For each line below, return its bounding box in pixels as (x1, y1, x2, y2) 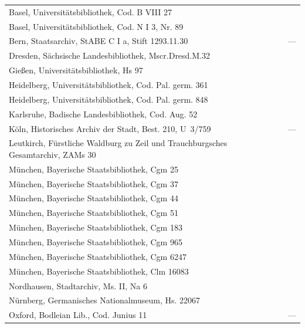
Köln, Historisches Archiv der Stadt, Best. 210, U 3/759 (9, 122, 211, 134)
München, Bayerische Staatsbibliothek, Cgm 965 (9, 236, 182, 248)
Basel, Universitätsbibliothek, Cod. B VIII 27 (9, 5, 172, 18)
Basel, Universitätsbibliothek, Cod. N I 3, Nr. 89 (9, 20, 184, 32)
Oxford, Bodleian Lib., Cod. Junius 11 (9, 309, 147, 321)
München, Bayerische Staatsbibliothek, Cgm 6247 (9, 250, 187, 262)
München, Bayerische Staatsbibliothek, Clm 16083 (9, 265, 189, 277)
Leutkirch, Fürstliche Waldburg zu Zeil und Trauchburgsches (9, 137, 228, 149)
